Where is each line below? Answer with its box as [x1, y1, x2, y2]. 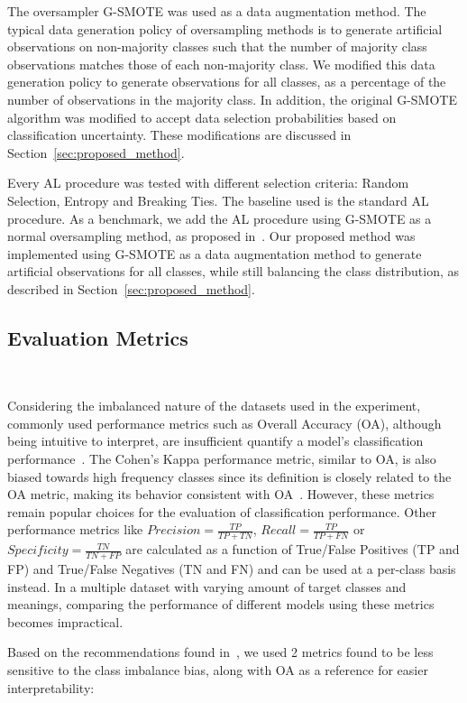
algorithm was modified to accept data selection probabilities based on [7, 107, 397, 126]
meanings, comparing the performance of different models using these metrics [7, 595, 435, 614]
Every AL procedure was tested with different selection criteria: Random [7, 173, 409, 192]
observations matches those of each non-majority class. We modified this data [7, 54, 435, 73]
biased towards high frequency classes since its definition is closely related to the [7, 467, 452, 486]
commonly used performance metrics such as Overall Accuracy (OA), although [7, 413, 442, 432]
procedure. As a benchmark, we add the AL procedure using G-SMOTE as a [7, 208, 432, 227]
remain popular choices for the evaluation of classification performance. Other [7, 502, 437, 521]
